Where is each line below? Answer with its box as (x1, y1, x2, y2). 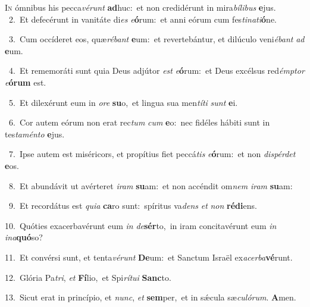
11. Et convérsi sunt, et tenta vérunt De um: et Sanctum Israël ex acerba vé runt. (5, 250, 293, 263)
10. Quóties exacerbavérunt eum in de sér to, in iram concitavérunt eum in (5, 219, 277, 231)
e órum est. (5, 76, 46, 88)
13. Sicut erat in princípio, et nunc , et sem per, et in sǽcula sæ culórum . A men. (5, 291, 296, 303)
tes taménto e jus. (5, 127, 65, 140)
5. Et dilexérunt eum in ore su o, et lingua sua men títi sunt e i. (8, 96, 238, 108)
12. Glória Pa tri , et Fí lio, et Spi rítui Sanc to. (5, 271, 171, 283)
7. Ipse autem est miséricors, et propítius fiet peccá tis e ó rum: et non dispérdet (8, 148, 296, 160)
